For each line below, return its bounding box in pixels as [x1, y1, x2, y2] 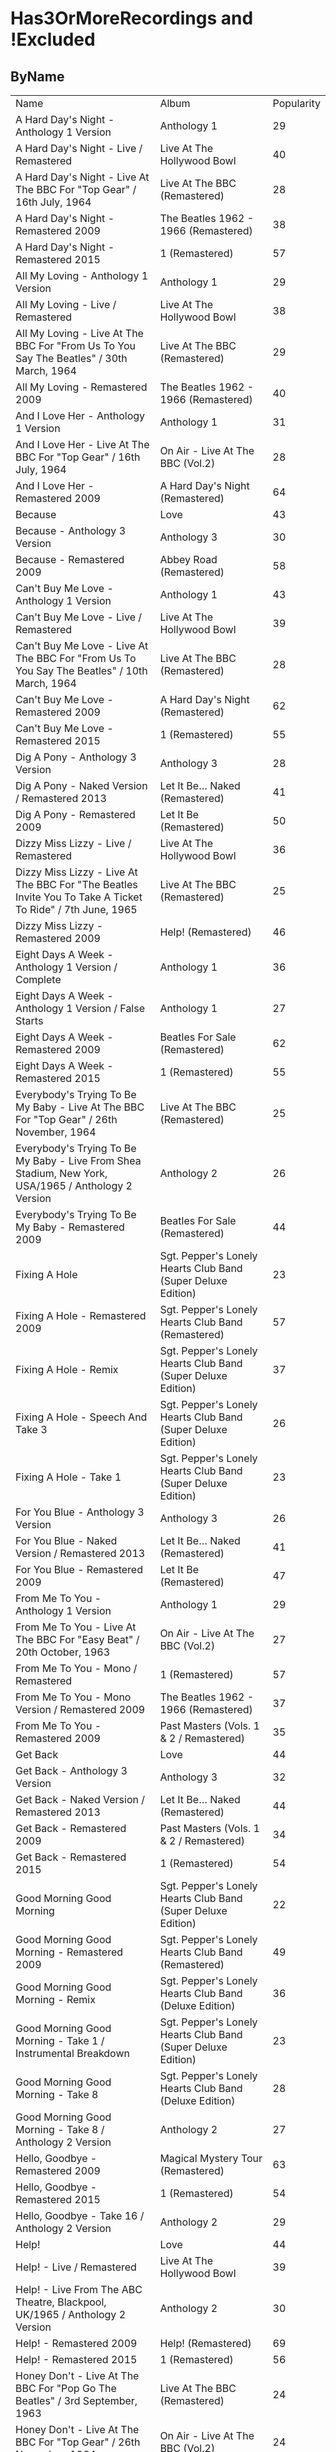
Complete [15, 973, 62, 986]
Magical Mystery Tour [159, 2152, 263, 2165]
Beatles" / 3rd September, [15, 2394, 138, 2407]
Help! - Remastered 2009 [15, 2337, 138, 2350]
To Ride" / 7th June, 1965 [15, 903, 138, 916]
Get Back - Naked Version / [15, 1793, 146, 1806]
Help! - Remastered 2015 [15, 2353, 138, 2366]
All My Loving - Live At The [15, 327, 144, 340]
